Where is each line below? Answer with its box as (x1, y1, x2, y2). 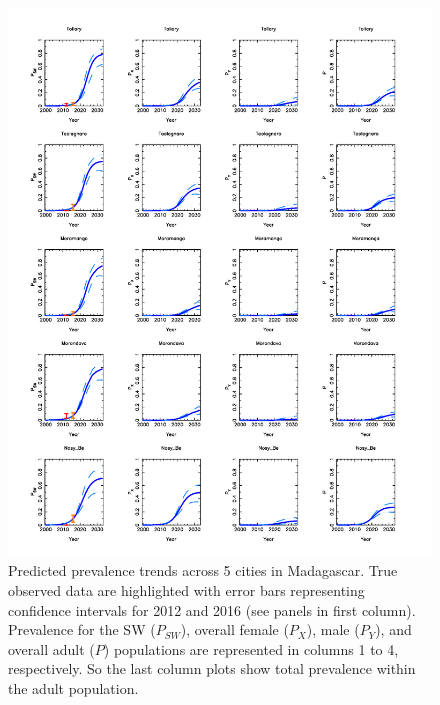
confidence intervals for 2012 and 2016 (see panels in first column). (8, 599, 416, 620)
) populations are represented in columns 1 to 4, (103, 638, 399, 659)
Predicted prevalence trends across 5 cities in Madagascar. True (8, 560, 398, 581)
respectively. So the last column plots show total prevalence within (8, 658, 416, 679)
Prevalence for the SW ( (8, 619, 156, 640)
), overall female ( (180, 619, 289, 640)
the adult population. (8, 678, 139, 699)
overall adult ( (8, 638, 95, 659)
